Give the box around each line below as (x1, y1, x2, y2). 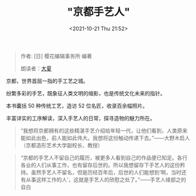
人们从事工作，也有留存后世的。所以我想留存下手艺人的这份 (36, 161, 180, 169)
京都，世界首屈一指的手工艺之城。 (6, 77, 89, 84)
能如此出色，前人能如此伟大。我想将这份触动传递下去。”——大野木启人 (20, 134, 190, 141)
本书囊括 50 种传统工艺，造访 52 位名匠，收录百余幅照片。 (6, 102, 148, 109)
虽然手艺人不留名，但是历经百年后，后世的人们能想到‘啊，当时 (31, 169, 182, 176)
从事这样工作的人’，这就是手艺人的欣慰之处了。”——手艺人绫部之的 (25, 176, 187, 183)
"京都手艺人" (67, 5, 130, 19)
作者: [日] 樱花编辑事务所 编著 (20, 52, 92, 59)
